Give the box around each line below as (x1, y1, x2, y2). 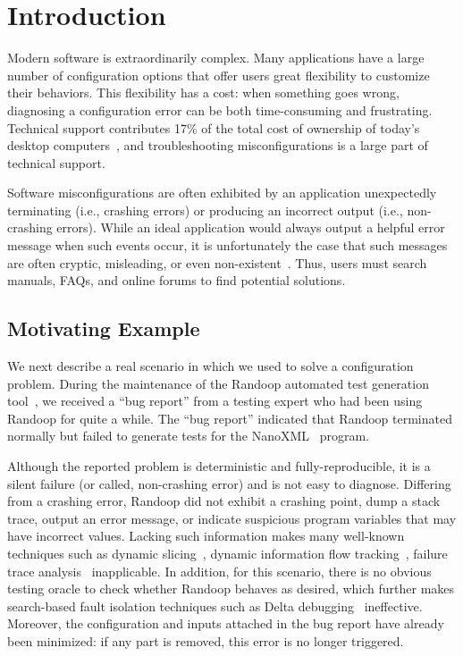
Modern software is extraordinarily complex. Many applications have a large (7, 48, 425, 67)
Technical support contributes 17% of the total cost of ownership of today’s (7, 118, 420, 137)
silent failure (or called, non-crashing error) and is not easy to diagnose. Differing (7, 474, 451, 492)
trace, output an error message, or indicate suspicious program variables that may (7, 509, 457, 527)
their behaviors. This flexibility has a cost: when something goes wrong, (7, 83, 400, 102)
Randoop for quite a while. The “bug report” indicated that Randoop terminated (7, 408, 452, 427)
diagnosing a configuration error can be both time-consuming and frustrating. (7, 100, 433, 119)
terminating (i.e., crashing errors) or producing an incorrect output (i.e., (7, 200, 403, 219)
